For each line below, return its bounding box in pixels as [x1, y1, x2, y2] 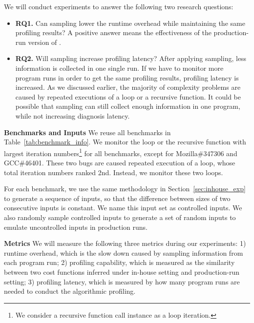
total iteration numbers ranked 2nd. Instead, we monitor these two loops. [4, 167, 223, 177]
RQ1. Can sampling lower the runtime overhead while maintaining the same [15, 18, 245, 28]
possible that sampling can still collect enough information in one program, [15, 101, 240, 111]
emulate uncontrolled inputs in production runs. [4, 222, 148, 232]
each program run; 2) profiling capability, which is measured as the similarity [4, 257, 235, 267]
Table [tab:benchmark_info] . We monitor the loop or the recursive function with [4, 137, 246, 147]
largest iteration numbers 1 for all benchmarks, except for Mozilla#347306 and [4, 146, 237, 158]
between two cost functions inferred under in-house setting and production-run [4, 266, 239, 277]
